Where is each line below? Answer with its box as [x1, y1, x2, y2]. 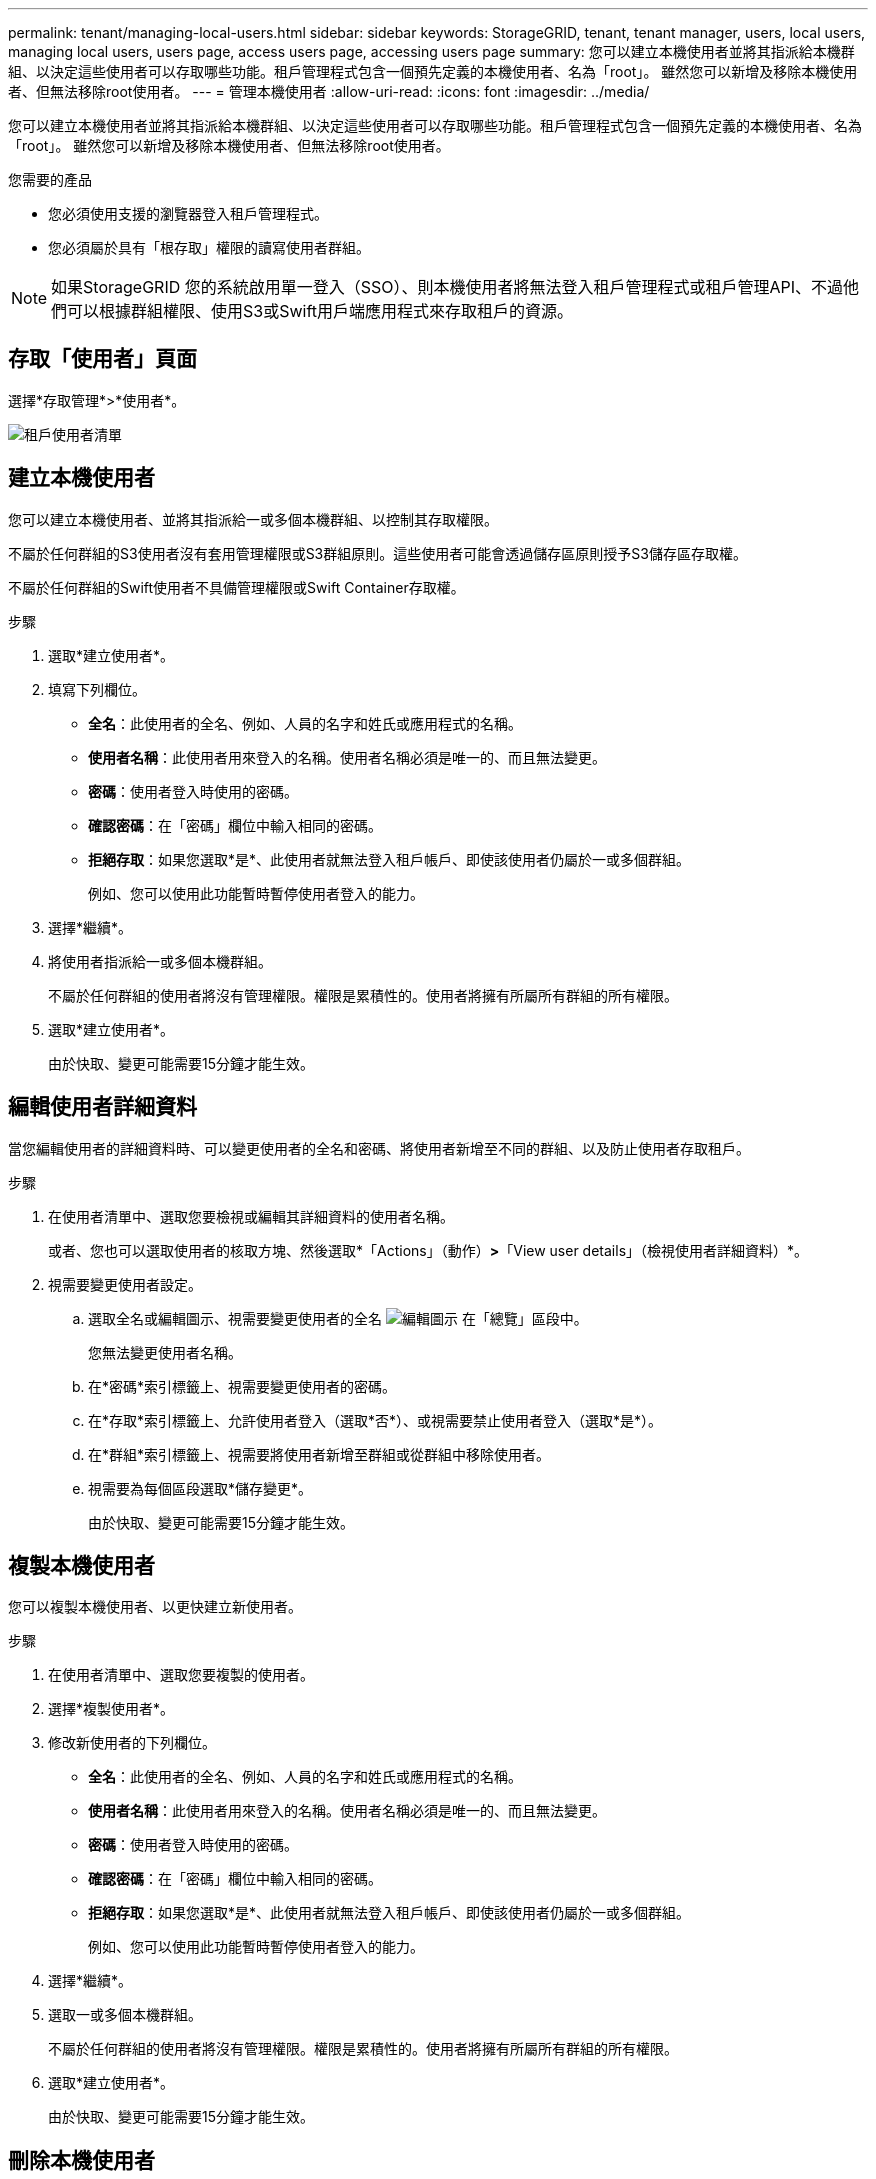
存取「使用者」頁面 [8, 346, 197, 372]
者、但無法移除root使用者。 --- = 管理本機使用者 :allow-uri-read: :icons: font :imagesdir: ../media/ [8, 83, 650, 100]
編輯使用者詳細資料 [8, 1094, 197, 1120]
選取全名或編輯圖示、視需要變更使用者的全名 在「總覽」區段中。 [88, 1309, 588, 1327]
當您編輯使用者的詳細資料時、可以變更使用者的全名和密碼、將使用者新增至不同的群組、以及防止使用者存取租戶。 [8, 1139, 750, 1157]
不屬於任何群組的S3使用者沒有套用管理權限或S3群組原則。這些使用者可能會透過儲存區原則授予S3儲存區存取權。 [8, 544, 747, 562]
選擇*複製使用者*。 [48, 1700, 175, 1718]
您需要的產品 [8, 171, 92, 188]
